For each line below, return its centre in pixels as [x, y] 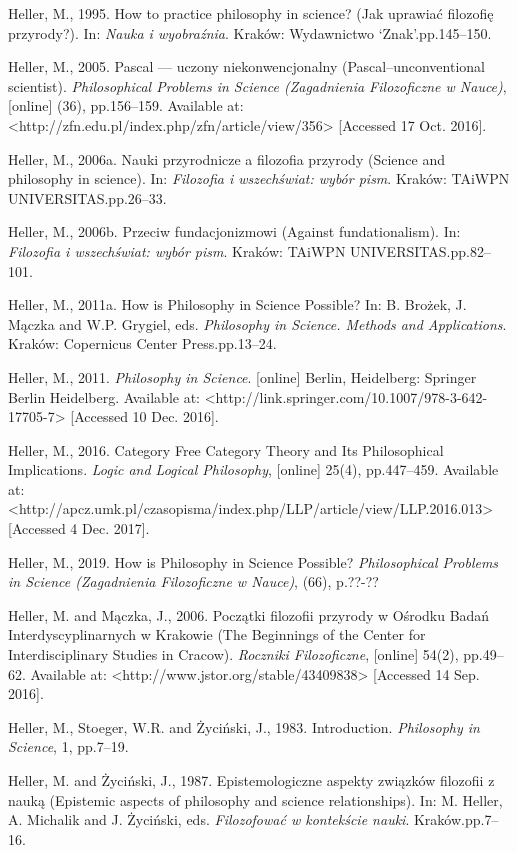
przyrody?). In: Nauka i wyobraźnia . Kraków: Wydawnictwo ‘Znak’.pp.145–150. [250, 32]
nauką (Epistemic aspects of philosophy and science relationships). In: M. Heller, [255, 799]
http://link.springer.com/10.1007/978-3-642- [351, 396]
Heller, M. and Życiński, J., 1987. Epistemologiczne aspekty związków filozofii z [251, 780]
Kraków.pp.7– [456, 819]
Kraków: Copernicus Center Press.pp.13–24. [142, 343]
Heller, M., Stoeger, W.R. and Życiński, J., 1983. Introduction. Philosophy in [244, 726]
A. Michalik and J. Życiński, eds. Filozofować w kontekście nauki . [209, 819]
